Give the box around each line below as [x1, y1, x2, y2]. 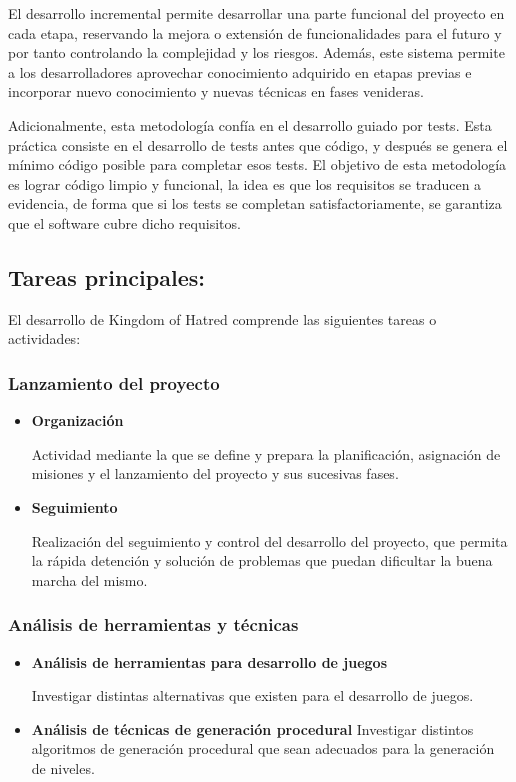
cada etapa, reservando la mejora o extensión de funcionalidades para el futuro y [8, 22, 502, 43]
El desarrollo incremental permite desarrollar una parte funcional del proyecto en [8, 3, 505, 23]
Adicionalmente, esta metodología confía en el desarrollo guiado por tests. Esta [8, 114, 492, 135]
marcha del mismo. [31, 569, 148, 590]
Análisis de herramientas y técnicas [8, 612, 299, 637]
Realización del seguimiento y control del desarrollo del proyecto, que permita [31, 530, 508, 551]
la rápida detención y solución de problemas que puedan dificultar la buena [31, 550, 493, 571]
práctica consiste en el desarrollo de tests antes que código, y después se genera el [8, 134, 508, 155]
